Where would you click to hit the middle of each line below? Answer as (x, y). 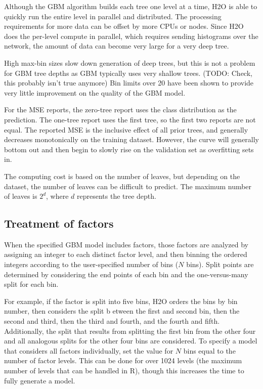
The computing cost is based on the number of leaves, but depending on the (122, 176)
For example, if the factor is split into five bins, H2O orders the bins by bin (121, 301)
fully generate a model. (40, 380)
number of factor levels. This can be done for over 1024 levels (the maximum (123, 360)
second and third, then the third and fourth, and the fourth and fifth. (112, 321)
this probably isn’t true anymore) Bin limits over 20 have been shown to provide (129, 83)
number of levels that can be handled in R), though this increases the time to (124, 371)
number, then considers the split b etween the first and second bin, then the (122, 311)
